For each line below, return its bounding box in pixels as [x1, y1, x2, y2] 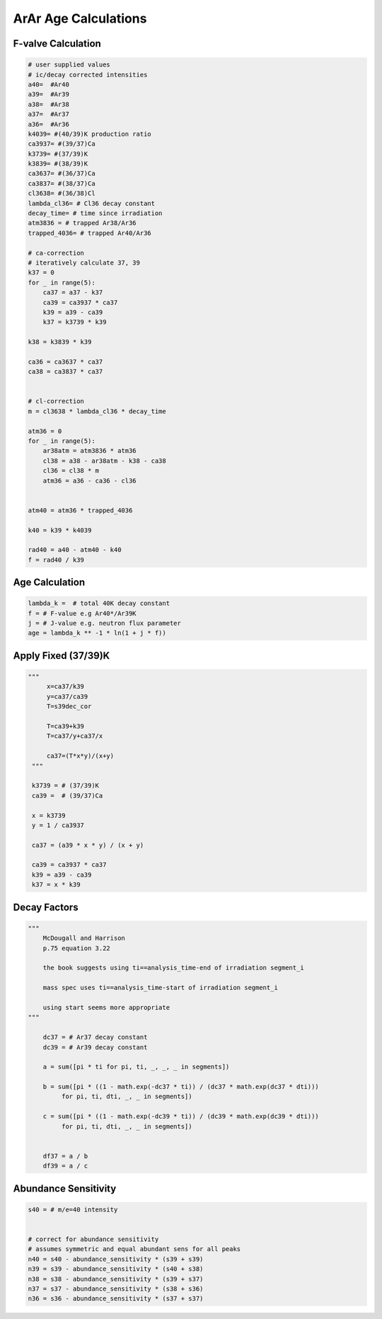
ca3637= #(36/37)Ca [28, 170, 95, 178]
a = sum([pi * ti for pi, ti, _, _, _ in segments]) [42, 1063, 230, 1071]
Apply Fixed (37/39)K [13, 650, 110, 662]
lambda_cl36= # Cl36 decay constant [28, 199, 156, 207]
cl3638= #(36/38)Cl [28, 190, 95, 197]
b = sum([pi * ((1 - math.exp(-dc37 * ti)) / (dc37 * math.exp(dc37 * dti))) [42, 1083, 320, 1091]
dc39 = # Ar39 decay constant [42, 1043, 148, 1051]
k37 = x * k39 [32, 881, 81, 889]
